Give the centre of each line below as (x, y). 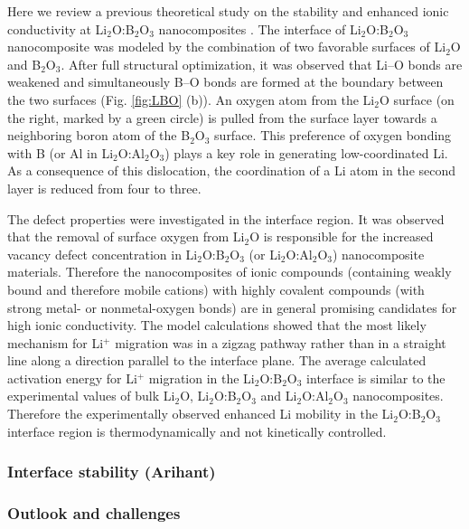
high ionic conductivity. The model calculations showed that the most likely (217, 325)
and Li (279, 396)
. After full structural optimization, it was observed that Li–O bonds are (262, 64)
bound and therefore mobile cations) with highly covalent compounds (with (216, 289)
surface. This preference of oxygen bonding (333, 135)
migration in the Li (202, 378)
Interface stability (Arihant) (112, 472)
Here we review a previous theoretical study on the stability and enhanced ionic (228, 11)
